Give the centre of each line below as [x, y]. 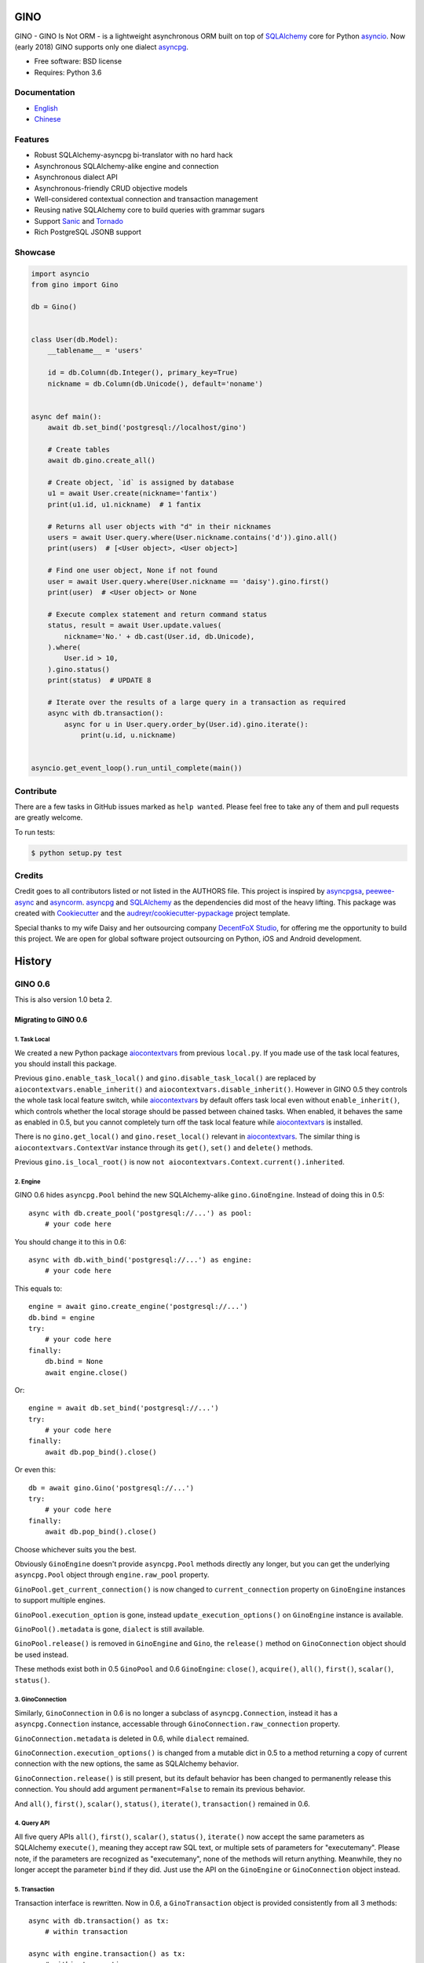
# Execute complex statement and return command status [157, 614]
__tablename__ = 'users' [95, 351]
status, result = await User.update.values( [135, 625]
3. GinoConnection [40, 1700]
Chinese [48, 119]
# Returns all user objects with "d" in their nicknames [159, 526]
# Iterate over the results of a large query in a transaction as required [197, 702]
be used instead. [42, 1654]
